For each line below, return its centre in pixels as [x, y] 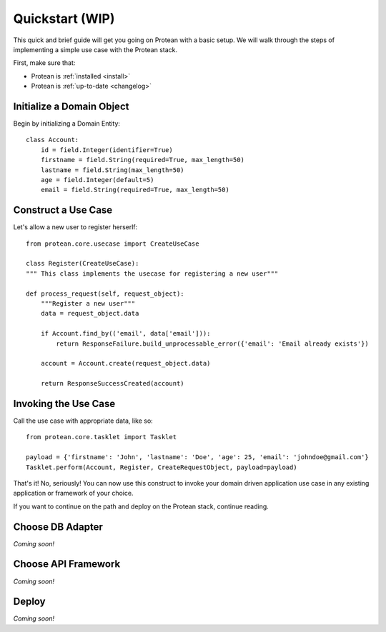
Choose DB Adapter [58, 527]
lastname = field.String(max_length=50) [113, 170]
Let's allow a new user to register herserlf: [75, 227]
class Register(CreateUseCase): [83, 264]
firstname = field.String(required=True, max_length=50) [142, 160]
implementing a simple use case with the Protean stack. [95, 49]
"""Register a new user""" [88, 304]
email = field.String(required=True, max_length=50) [135, 190]
